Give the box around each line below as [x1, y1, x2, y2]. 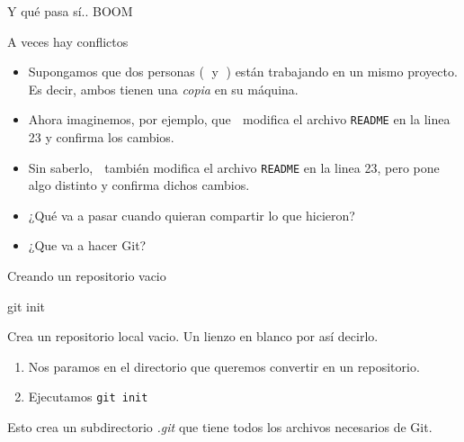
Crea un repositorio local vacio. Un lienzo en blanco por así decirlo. [7, 327, 379, 346]
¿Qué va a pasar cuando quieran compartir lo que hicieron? [28, 205, 355, 224]
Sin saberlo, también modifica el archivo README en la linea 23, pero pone [28, 158, 440, 176]
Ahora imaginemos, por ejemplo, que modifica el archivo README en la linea [28, 110, 451, 129]
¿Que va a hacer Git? [28, 236, 147, 255]
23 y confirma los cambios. [28, 128, 174, 147]
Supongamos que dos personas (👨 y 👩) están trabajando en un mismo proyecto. [28, 62, 458, 81]
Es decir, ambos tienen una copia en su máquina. [28, 79, 299, 98]
